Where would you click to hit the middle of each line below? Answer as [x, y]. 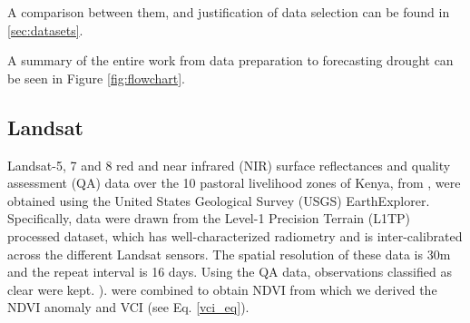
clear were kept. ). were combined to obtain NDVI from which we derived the [222, 289]
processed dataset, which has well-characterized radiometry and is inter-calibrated [235, 235]
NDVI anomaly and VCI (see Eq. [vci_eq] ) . [128, 307]
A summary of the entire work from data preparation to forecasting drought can [230, 60]
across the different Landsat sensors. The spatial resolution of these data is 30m [229, 254]
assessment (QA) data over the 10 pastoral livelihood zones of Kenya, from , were [234, 183]
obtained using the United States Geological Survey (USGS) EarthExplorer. [219, 200]
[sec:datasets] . [45, 29]
